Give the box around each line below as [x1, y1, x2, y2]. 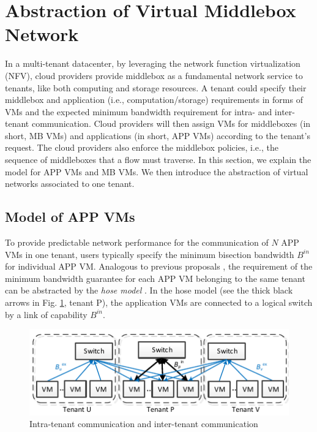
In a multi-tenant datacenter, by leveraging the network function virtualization [5, 57, 300, 70]
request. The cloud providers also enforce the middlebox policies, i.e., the [5, 141, 278, 154]
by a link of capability [5, 308, 88, 320]
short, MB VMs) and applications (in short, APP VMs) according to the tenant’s [5, 129, 310, 142]
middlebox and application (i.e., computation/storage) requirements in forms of [5, 93, 303, 106]
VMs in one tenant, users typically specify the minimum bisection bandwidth [5, 248, 294, 260]
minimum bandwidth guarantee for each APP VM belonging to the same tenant [5, 271, 305, 284]
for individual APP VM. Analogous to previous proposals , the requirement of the [5, 260, 313, 273]
